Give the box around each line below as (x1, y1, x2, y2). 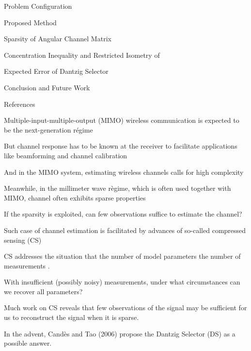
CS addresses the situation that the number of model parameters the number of (4, 251, 241, 261)
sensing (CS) (4, 234, 42, 245)
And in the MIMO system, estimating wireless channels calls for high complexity (4, 167, 244, 177)
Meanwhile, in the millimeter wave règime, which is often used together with (4, 183, 231, 193)
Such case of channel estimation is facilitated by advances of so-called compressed (4, 225, 246, 235)
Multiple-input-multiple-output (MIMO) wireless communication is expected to (4, 115, 239, 125)
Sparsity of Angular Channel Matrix (4, 33, 111, 44)
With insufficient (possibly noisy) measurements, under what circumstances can (4, 277, 240, 287)
